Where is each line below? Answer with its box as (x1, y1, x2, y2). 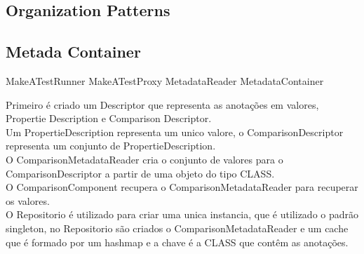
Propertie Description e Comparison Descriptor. (6, 111, 212, 126)
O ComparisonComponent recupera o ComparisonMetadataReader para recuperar (6, 180, 358, 194)
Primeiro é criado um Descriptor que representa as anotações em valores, (6, 97, 319, 112)
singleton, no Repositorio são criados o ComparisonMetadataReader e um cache (6, 220, 349, 235)
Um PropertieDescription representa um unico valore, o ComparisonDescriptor (6, 124, 344, 139)
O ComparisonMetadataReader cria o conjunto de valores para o (6, 152, 283, 166)
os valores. (6, 193, 50, 208)
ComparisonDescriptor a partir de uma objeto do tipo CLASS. (6, 166, 275, 180)
